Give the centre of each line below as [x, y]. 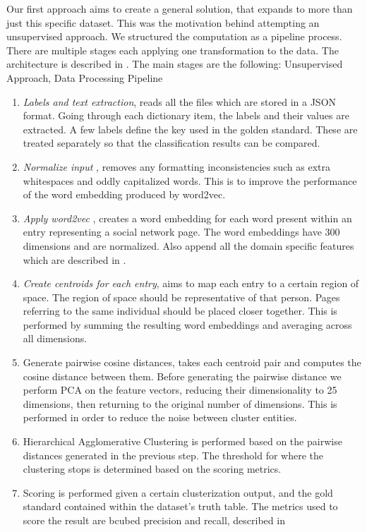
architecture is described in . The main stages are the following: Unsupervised [175, 64]
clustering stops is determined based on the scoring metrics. [152, 469]
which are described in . [74, 259]
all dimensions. [55, 338]
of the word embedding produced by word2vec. [124, 194]
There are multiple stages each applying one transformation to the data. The [173, 50]
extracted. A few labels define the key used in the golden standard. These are [190, 129]
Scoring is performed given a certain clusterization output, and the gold [178, 492]
